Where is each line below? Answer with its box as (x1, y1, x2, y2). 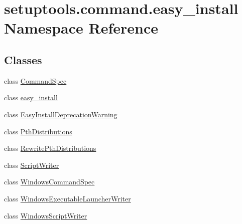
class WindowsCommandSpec (4, 176, 95, 187)
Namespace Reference (4, 18, 158, 38)
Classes (4, 52, 42, 67)
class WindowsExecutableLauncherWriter (4, 193, 131, 203)
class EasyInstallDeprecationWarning (4, 109, 117, 119)
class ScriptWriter (4, 159, 59, 170)
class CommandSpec (4, 75, 67, 86)
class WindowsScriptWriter (4, 210, 87, 220)
